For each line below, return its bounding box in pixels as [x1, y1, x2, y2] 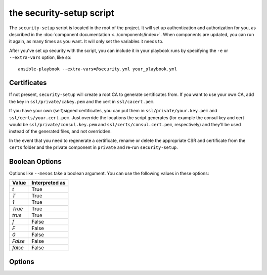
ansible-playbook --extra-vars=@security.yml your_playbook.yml [18, 66, 178, 72]
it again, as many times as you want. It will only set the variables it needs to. [9, 39, 164, 45]
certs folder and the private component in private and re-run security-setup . [9, 144, 178, 150]
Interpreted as [31, 180, 66, 186]
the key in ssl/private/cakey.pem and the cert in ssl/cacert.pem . [9, 98, 155, 104]
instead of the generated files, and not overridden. [9, 129, 112, 135]
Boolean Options [9, 157, 62, 166]
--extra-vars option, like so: [9, 54, 72, 60]
